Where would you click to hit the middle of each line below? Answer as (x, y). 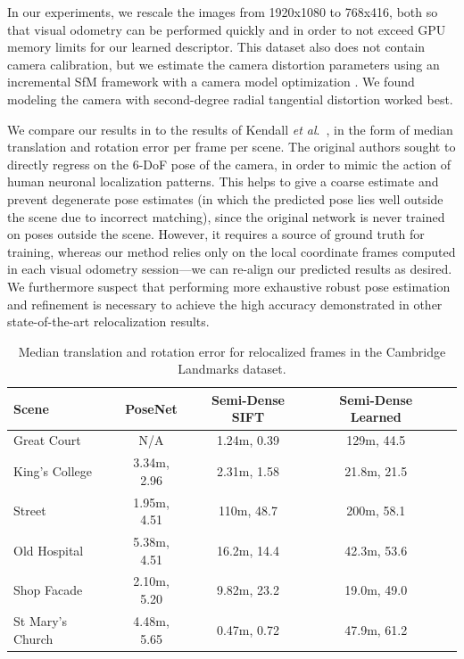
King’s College (53, 470)
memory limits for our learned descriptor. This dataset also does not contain (216, 47)
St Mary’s (41, 620)
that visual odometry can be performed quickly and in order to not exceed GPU (227, 29)
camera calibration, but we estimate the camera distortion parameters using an (224, 64)
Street (30, 511)
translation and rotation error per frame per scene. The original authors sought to (232, 147)
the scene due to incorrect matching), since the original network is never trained (226, 216)
